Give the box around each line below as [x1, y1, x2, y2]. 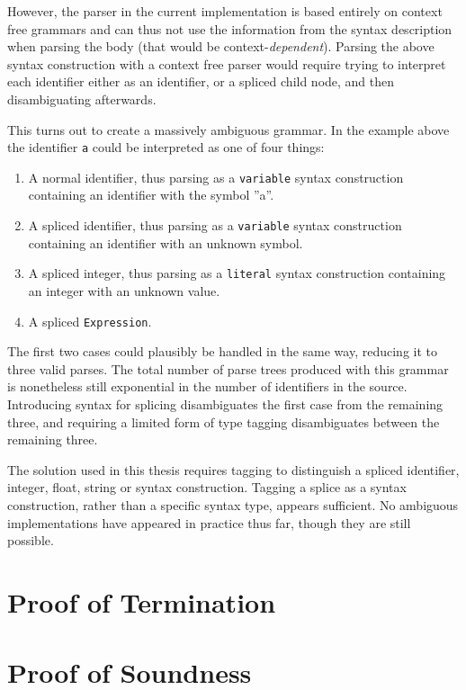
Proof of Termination [7, 583, 276, 620]
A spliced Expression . [28, 311, 152, 330]
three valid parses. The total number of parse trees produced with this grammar [7, 359, 449, 378]
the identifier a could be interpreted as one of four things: [7, 138, 325, 157]
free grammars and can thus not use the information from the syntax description [7, 19, 453, 38]
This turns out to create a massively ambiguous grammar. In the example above [7, 120, 450, 139]
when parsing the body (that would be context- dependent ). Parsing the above [7, 37, 435, 56]
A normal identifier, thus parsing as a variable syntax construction [28, 167, 404, 186]
